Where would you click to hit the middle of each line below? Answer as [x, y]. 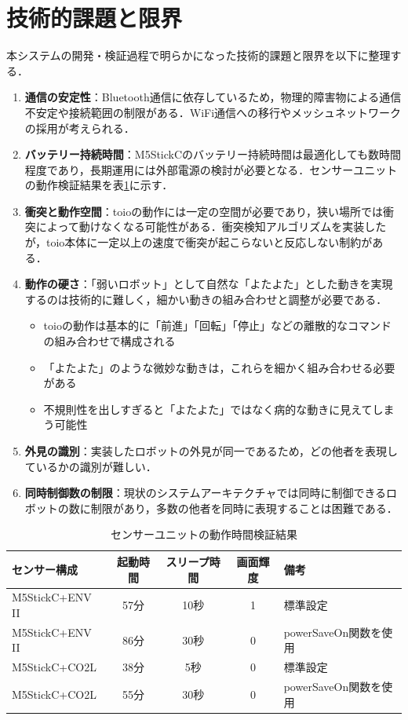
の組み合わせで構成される [109, 341]
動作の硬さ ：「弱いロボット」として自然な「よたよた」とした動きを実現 [209, 284]
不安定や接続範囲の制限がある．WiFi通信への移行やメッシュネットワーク [213, 112]
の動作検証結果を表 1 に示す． [99, 185]
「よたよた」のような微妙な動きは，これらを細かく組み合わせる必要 [219, 367]
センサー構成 [45, 569]
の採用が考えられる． [80, 128]
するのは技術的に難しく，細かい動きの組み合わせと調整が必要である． [206, 299]
